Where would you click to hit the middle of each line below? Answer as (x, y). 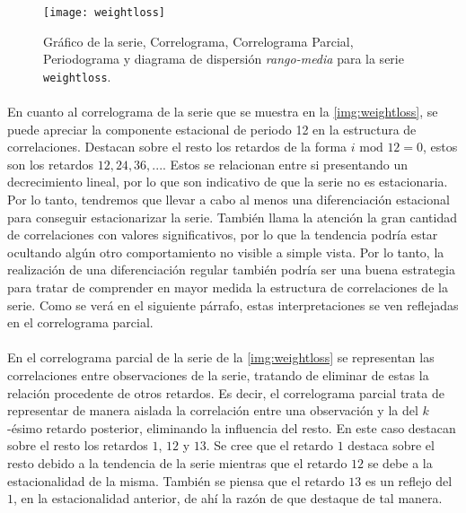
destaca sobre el (391, 445)
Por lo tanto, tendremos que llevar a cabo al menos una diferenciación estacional (229, 200)
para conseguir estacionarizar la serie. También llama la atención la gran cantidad (232, 217)
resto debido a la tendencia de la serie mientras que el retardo (177, 462)
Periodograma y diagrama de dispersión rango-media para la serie (224, 59)
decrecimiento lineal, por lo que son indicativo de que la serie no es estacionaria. (228, 182)
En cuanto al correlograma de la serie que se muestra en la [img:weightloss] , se (223, 112)
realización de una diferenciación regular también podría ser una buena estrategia (232, 270)
